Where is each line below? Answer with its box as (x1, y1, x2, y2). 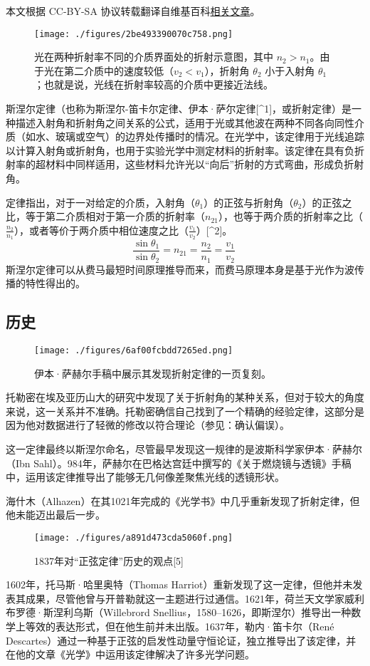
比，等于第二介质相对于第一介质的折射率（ (6, 209, 205, 224)
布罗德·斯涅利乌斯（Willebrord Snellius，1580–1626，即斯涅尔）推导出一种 (6, 605, 351, 620)
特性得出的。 (25, 276, 85, 291)
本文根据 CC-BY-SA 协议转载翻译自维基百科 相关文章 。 (6, 4, 260, 18)
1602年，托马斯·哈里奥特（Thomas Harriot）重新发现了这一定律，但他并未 (6, 577, 353, 592)
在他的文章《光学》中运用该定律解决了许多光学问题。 (6, 647, 255, 662)
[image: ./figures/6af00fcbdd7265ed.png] (34, 345, 233, 355)
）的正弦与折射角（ (203, 194, 294, 209)
